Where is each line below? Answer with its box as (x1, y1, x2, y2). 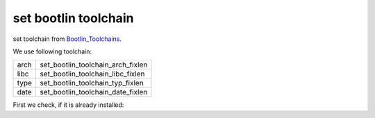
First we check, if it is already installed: (12, 101, 124, 109)
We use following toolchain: (12, 47, 92, 56)
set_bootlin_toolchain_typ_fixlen (39, 78, 144, 88)
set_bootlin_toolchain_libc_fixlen (39, 69, 145, 79)
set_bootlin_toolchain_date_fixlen (39, 87, 148, 97)
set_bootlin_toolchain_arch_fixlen (39, 60, 148, 69)
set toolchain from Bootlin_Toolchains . (12, 35, 122, 43)
